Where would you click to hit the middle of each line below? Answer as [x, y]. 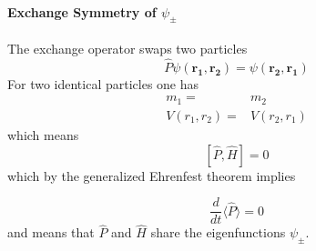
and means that [51, 232]
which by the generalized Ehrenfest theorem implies [152, 175]
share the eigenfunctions [218, 232]
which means [43, 134]
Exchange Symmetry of [82, 11]
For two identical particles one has [103, 83]
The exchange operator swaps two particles [127, 48]
